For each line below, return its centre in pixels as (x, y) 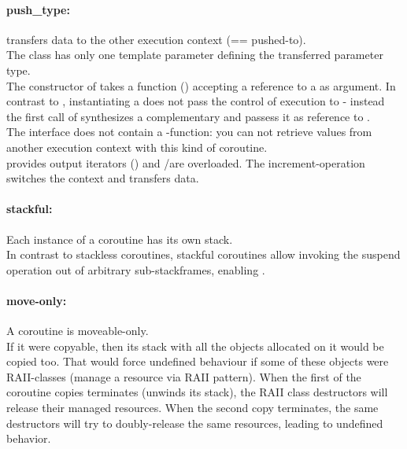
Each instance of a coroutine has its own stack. (120, 239)
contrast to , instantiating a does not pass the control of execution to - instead (196, 101)
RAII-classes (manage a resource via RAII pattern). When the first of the (184, 376)
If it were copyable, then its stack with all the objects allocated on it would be (195, 346)
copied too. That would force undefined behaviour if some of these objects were (198, 361)
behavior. (29, 438)
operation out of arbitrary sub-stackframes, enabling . (136, 269)
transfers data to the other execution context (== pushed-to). (156, 39)
